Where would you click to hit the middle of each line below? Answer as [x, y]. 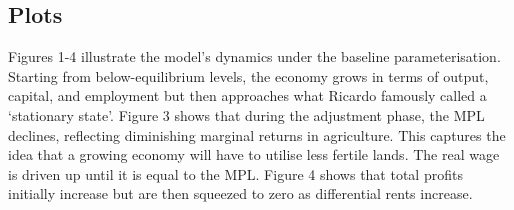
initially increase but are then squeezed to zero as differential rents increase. [240, 193]
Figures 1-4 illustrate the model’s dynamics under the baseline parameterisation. [254, 56]
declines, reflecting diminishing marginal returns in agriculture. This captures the [257, 134]
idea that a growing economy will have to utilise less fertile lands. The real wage [254, 154]
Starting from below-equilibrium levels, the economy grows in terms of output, [248, 75]
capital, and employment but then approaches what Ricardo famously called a [247, 95]
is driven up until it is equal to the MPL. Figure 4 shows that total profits [235, 173]
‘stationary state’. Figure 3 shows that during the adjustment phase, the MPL [246, 114]
